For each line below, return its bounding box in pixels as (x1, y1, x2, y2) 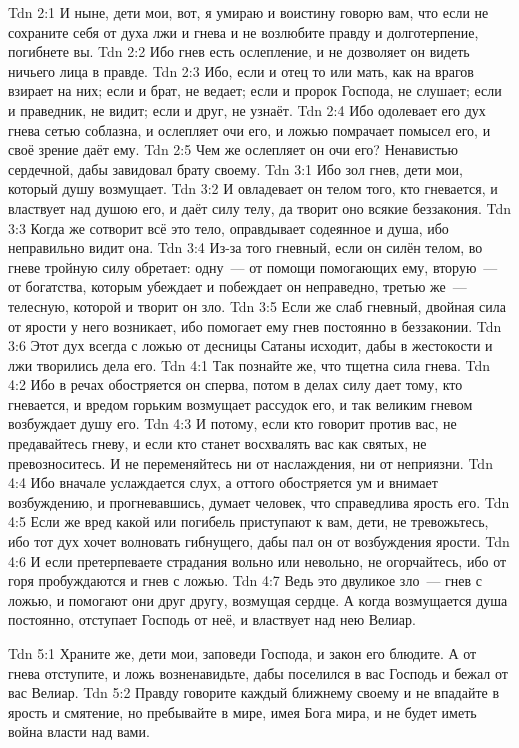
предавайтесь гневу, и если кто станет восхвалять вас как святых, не (8, 433, 427, 454)
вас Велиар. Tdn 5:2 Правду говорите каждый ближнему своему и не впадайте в (8, 682, 500, 703)
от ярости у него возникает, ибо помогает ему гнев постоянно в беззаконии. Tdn (8, 315, 502, 336)
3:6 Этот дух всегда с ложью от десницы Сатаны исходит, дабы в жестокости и (8, 335, 493, 356)
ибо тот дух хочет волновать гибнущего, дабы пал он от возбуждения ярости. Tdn (8, 531, 510, 552)
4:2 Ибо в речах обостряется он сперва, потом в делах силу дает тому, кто (8, 374, 463, 395)
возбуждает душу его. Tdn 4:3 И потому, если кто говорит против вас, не (8, 413, 457, 434)
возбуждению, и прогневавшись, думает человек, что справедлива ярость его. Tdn (8, 491, 510, 512)
